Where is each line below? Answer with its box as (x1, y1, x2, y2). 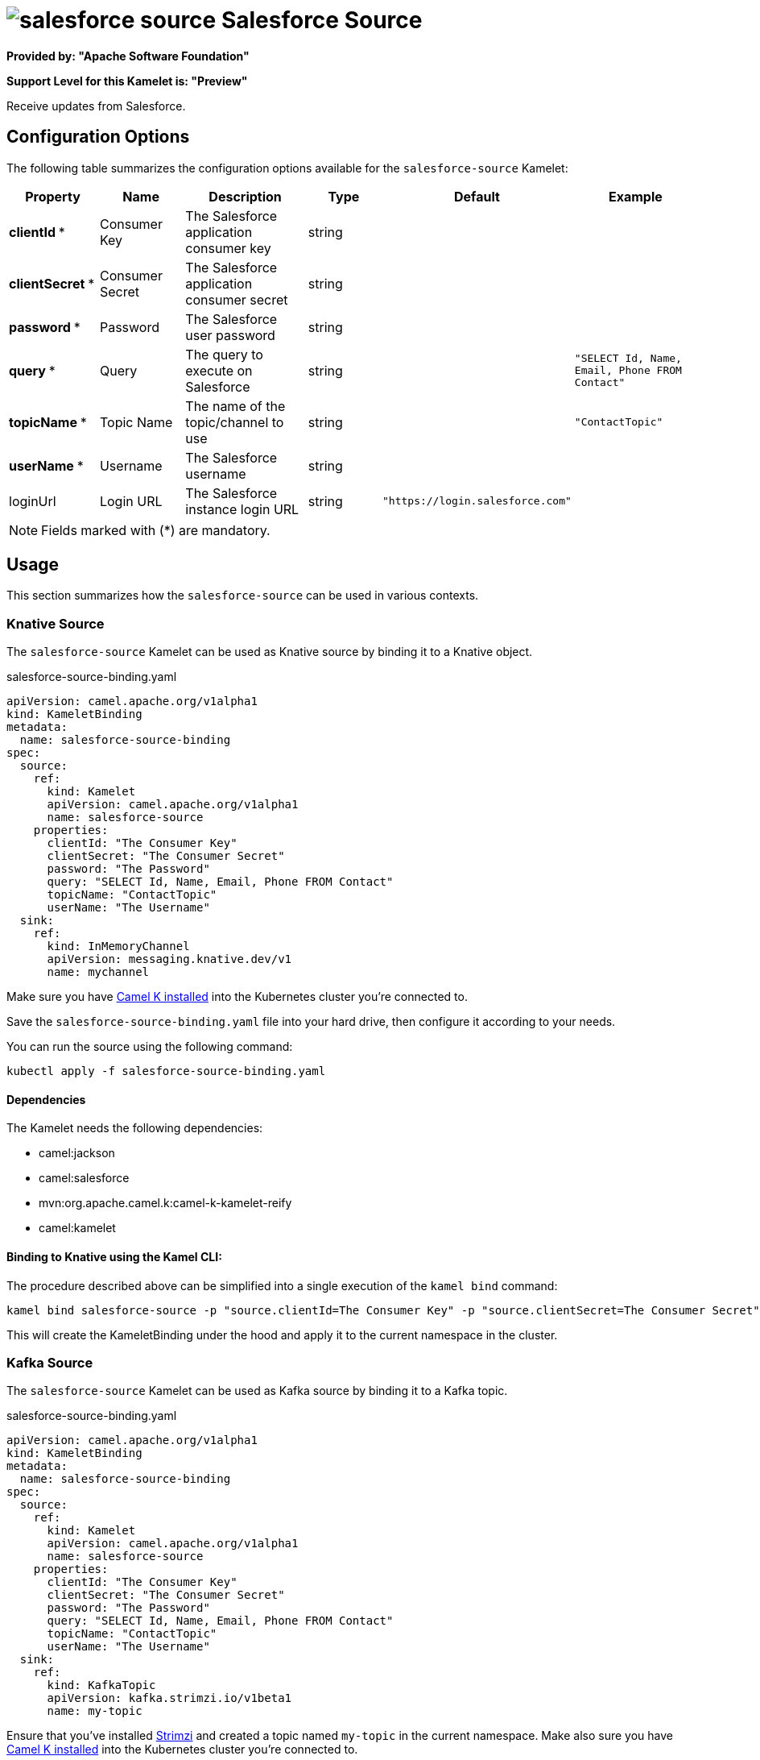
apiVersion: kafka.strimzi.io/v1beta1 (47, 1692, 292, 1705)
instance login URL (185, 500, 299, 517)
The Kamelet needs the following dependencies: (6, 1121, 263, 1135)
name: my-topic (47, 1704, 142, 1718)
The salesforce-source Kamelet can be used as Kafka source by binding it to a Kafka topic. (6, 1384, 508, 1398)
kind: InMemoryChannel (47, 940, 190, 953)
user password (185, 326, 275, 343)
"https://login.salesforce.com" (382, 495, 572, 508)
